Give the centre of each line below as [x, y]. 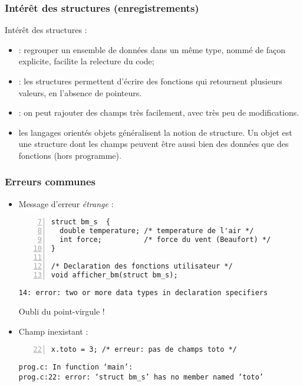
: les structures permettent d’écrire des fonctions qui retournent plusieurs [150, 81]
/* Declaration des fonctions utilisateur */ [142, 266]
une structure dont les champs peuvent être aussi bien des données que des [154, 144]
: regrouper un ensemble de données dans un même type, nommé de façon [152, 49]
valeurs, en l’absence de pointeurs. [80, 92]
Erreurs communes [50, 181]
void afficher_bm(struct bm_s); [114, 275]
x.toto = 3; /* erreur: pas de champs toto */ [144, 350]
